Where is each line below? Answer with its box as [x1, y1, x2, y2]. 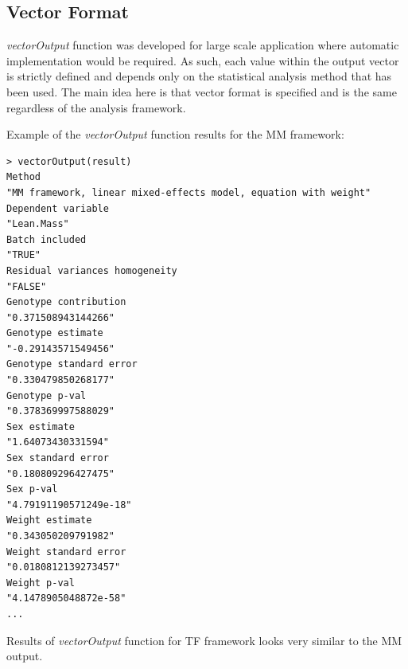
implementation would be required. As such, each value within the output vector [6, 52, 399, 68]
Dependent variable [6, 202, 109, 214]
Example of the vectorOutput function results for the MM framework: [6, 126, 344, 143]
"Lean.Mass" [6, 218, 69, 230]
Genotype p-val [6, 389, 87, 401]
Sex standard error [6, 452, 109, 464]
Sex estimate [6, 421, 75, 432]
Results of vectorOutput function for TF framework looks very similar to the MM [6, 632, 402, 648]
